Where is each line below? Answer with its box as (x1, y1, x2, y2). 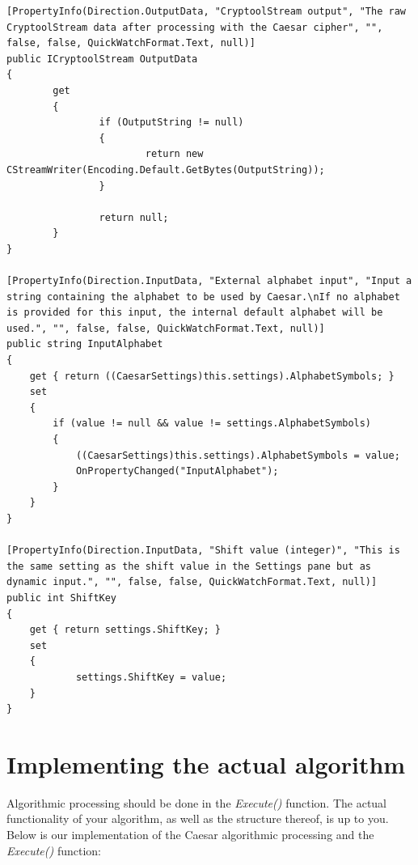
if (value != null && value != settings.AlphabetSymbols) (53, 418, 372, 430)
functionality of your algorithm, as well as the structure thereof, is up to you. (6, 810, 389, 827)
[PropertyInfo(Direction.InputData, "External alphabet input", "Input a (6, 275, 412, 287)
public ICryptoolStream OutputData (6, 53, 198, 65)
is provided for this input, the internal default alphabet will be (6, 307, 383, 319)
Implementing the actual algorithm (6, 747, 406, 780)
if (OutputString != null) (99, 117, 244, 129)
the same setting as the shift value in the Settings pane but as (6, 560, 372, 572)
